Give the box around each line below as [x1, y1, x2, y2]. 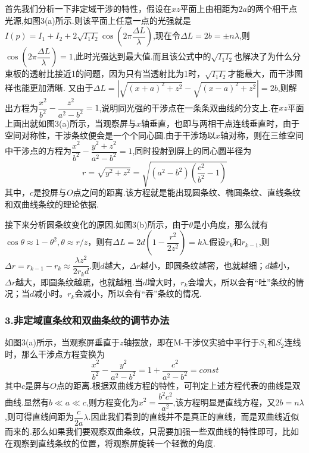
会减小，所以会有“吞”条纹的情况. [74, 287, 202, 300]
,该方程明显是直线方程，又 [173, 395, 276, 408]
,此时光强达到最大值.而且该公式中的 [73, 50, 211, 62]
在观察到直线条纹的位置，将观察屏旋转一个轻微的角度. [5, 436, 216, 449]
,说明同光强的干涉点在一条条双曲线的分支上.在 [99, 101, 279, 114]
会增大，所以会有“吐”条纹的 [188, 275, 296, 288]
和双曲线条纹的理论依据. [5, 198, 99, 210]
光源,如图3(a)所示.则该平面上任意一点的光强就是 [5, 14, 191, 26]
